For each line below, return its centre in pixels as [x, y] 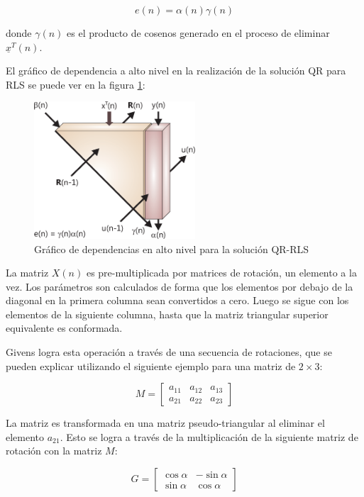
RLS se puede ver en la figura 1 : [76, 84]
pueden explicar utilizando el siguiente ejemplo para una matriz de [151, 365]
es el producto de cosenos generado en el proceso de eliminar [198, 33]
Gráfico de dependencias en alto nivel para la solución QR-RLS [172, 248]
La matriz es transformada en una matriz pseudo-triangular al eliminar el [165, 423]
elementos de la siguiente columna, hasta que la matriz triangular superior [167, 314]
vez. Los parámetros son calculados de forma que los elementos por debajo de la [180, 286]
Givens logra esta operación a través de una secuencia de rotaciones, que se [169, 352]
